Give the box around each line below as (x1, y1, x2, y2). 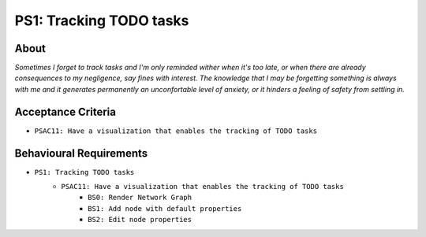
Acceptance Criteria (14, 105, 116, 118)
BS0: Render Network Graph (88, 193, 192, 202)
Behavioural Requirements (14, 146, 148, 160)
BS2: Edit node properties (88, 215, 192, 224)
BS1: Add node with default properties (88, 204, 242, 213)
